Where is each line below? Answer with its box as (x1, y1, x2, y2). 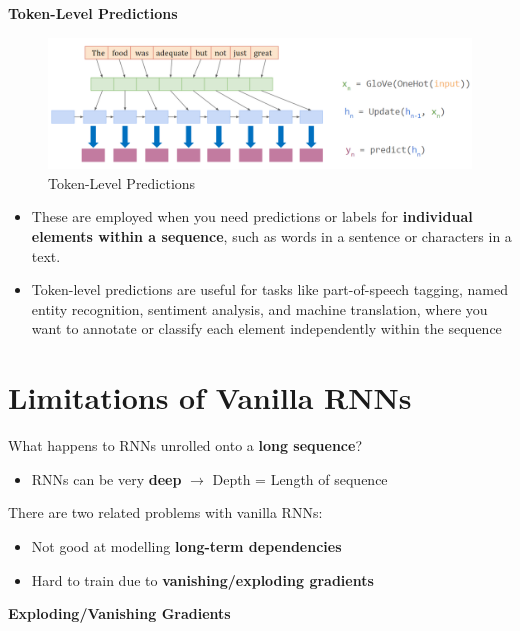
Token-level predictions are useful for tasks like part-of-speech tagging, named (31, 279, 508, 300)
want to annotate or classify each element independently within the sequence (31, 318, 502, 339)
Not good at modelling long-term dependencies (31, 535, 342, 556)
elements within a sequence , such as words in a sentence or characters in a (31, 226, 512, 247)
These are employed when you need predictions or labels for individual (31, 206, 473, 227)
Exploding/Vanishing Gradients (8, 603, 231, 624)
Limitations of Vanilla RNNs (8, 377, 412, 418)
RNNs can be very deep (31, 468, 182, 489)
